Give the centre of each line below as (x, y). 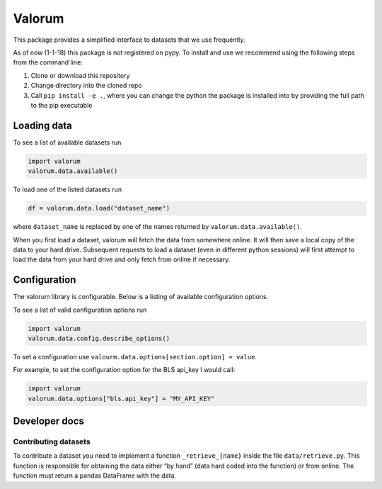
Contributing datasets (52, 442)
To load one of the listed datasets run (68, 190)
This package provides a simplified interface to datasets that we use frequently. (129, 40)
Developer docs (49, 421)
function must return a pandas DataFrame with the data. (95, 476)
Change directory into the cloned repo (86, 86)
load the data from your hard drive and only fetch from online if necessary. (122, 259)
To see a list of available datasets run (67, 142)
